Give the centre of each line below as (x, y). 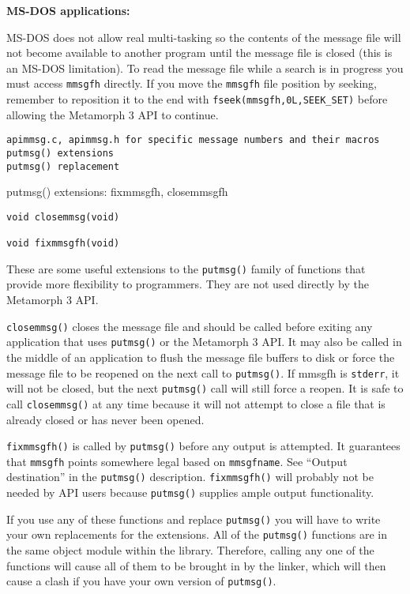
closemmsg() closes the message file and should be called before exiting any (190, 326)
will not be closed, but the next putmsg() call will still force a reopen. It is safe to (205, 388)
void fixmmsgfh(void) (63, 244)
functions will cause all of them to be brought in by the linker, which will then (196, 565)
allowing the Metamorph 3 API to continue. (113, 114)
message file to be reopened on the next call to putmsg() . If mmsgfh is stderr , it (203, 372)
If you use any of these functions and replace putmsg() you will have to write (194, 519)
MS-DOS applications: (68, 10)
